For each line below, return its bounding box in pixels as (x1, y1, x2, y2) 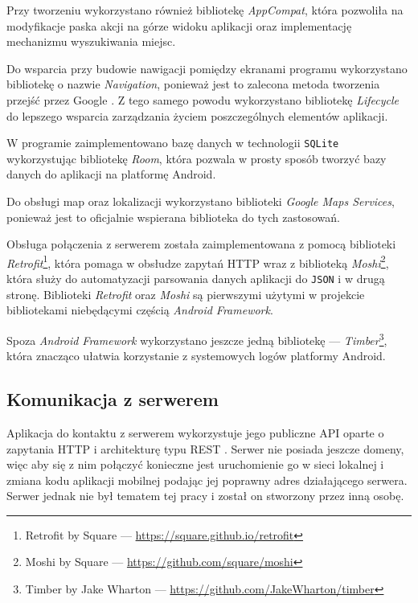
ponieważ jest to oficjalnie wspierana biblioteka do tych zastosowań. (6, 208, 340, 225)
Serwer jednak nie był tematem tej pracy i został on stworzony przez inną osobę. (6, 487, 404, 504)
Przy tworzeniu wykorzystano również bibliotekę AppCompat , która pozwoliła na (6, 2, 404, 18)
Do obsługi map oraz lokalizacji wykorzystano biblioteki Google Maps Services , (6, 193, 395, 209)
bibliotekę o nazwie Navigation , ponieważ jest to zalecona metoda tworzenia (6, 76, 380, 92)
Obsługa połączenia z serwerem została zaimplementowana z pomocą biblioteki (6, 236, 396, 252)
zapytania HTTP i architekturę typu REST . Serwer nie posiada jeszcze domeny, (6, 440, 404, 457)
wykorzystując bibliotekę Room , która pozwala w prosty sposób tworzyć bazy (6, 150, 387, 166)
